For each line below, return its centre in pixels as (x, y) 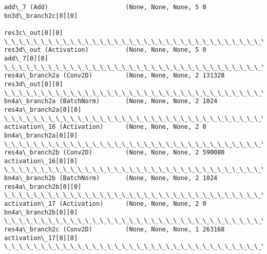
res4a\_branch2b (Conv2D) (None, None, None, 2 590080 (115, 153)
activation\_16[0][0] (41, 161)
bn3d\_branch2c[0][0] (41, 16)
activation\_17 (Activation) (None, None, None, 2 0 (105, 204)
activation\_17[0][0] (41, 238)
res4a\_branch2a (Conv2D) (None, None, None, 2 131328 (115, 76)
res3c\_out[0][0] (34, 33)
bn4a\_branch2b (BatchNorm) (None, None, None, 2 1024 (111, 178)
